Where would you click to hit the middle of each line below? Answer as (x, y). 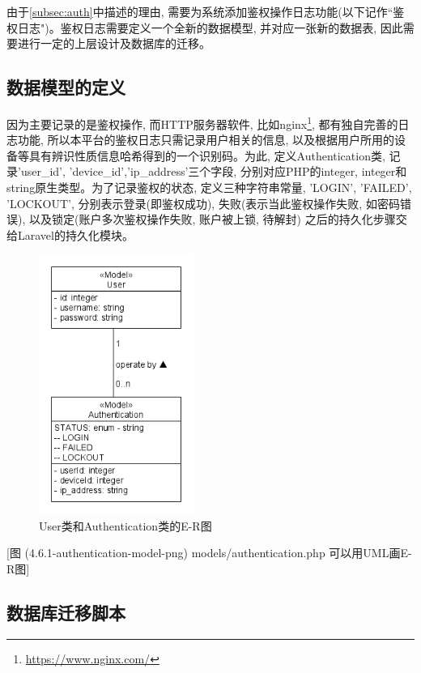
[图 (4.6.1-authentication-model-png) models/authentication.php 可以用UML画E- (209, 553)
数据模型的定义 (66, 87)
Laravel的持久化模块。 (75, 234)
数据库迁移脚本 (66, 612)
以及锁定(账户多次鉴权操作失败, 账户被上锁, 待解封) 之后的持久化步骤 (212, 219)
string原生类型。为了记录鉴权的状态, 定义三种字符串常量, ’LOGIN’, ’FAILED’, (209, 187)
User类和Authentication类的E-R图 (125, 525)
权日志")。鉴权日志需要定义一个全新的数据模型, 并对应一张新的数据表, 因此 (205, 27)
